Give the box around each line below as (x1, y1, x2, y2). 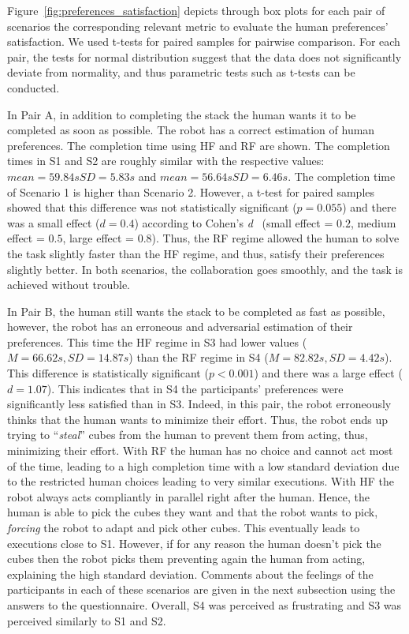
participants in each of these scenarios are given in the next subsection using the (7, 581, 396, 598)
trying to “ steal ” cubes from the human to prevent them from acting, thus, (7, 426, 368, 443)
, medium (350, 214, 396, 231)
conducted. (7, 79, 60, 96)
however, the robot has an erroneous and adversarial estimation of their (7, 318, 353, 335)
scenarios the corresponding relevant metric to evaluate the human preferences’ (7, 17, 389, 34)
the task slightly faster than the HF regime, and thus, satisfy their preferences (7, 245, 385, 261)
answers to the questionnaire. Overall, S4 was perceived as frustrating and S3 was (7, 596, 402, 613)
